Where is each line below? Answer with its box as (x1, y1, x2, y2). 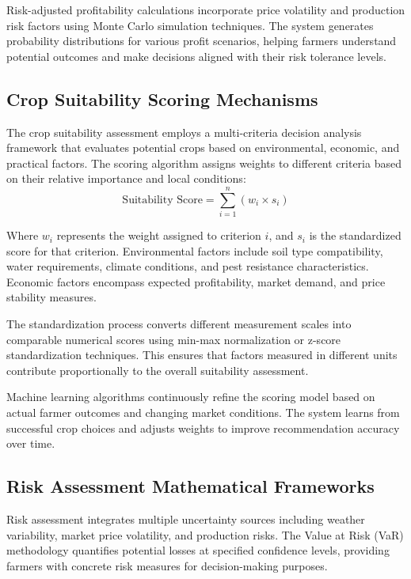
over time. (6, 435, 55, 452)
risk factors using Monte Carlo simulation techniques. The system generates (6, 17, 374, 33)
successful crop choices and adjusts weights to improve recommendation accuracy (6, 419, 400, 436)
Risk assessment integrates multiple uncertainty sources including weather (6, 511, 365, 527)
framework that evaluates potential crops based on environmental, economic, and (6, 139, 400, 156)
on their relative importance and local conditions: (6, 170, 246, 187)
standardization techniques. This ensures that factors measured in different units (6, 346, 398, 363)
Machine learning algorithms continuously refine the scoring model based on (6, 388, 375, 405)
